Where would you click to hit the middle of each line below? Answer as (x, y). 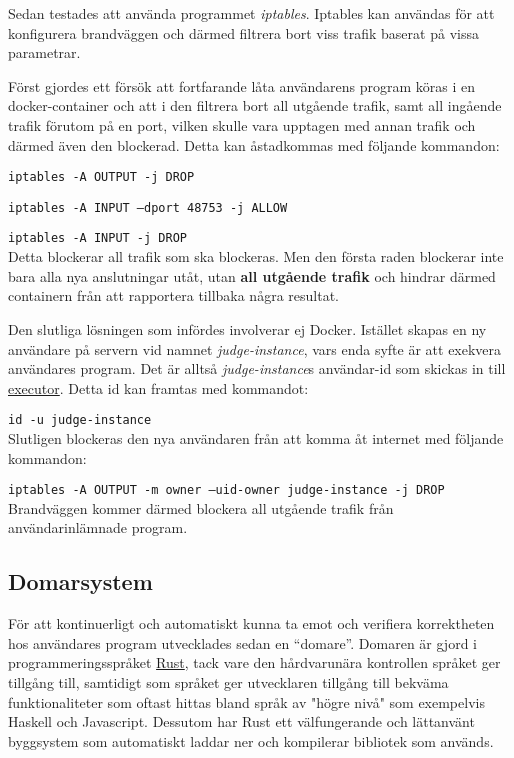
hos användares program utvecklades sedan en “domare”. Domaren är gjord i (242, 642)
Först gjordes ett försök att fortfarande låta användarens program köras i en (241, 85)
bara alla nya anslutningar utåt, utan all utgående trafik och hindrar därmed (252, 275)
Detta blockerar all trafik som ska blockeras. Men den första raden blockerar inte (256, 256)
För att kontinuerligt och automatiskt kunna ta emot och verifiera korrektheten (251, 623)
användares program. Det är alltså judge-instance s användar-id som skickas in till (257, 368)
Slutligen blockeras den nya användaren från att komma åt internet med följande (256, 437)
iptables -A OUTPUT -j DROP (101, 177)
